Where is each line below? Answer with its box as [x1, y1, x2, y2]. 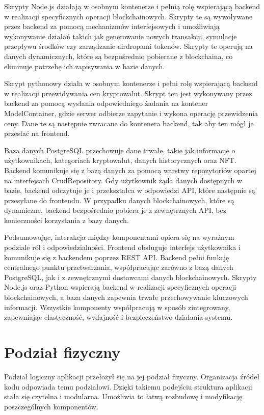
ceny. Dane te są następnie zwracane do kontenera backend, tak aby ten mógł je [4, 118, 254, 128]
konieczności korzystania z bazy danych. [4, 214, 129, 225]
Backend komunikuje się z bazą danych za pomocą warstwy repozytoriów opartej [4, 164, 256, 175]
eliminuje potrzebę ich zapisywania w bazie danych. [4, 61, 165, 71]
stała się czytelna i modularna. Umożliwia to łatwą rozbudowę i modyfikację [4, 391, 243, 402]
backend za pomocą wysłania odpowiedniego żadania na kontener [4, 98, 208, 108]
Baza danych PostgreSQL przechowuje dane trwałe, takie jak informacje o [4, 145, 235, 155]
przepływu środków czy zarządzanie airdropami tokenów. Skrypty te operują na [4, 41, 253, 51]
